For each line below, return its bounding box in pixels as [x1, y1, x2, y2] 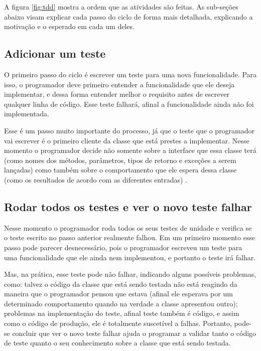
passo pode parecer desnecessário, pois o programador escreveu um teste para [4, 242, 242, 252]
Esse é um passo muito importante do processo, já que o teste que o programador [4, 125, 255, 135]
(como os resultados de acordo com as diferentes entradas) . [4, 174, 187, 185]
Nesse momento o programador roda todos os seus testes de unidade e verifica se [4, 222, 252, 233]
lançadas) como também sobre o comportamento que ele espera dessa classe [4, 164, 237, 175]
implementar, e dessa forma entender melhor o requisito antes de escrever [4, 89, 229, 99]
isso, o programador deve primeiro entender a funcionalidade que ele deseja [4, 79, 235, 89]
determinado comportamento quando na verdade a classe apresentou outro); [4, 298, 238, 308]
